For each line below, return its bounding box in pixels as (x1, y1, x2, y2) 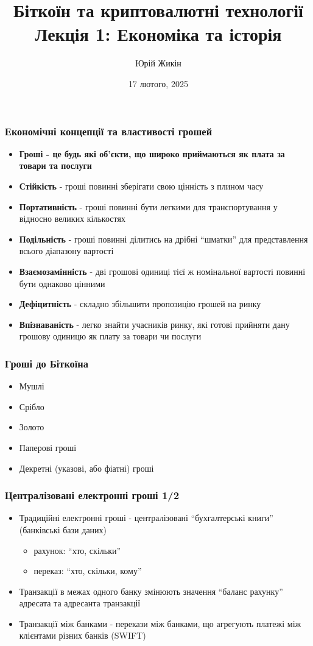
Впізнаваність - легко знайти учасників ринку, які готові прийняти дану (19, 318, 290, 330)
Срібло (19, 400, 44, 413)
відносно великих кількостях (19, 212, 125, 225)
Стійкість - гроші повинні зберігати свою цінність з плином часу (19, 179, 264, 192)
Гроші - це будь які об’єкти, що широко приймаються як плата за (19, 147, 285, 160)
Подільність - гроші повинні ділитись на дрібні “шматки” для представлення (19, 232, 308, 245)
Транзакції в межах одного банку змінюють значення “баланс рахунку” (19, 584, 283, 597)
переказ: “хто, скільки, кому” (33, 564, 142, 577)
